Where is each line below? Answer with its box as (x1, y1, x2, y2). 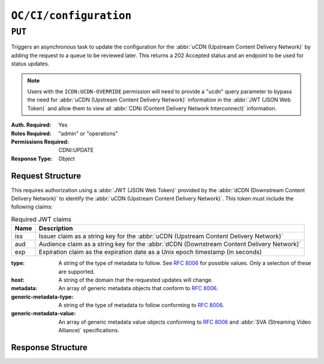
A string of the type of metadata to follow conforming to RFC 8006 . (58, 302, 224, 309)
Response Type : (11, 155, 53, 162)
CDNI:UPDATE (58, 147, 94, 154)
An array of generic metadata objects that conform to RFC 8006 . (58, 285, 218, 292)
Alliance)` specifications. (58, 327, 119, 334)
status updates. (11, 60, 50, 67)
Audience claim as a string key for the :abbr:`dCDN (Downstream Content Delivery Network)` (38, 240, 301, 249)
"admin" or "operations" (58, 130, 118, 137)
